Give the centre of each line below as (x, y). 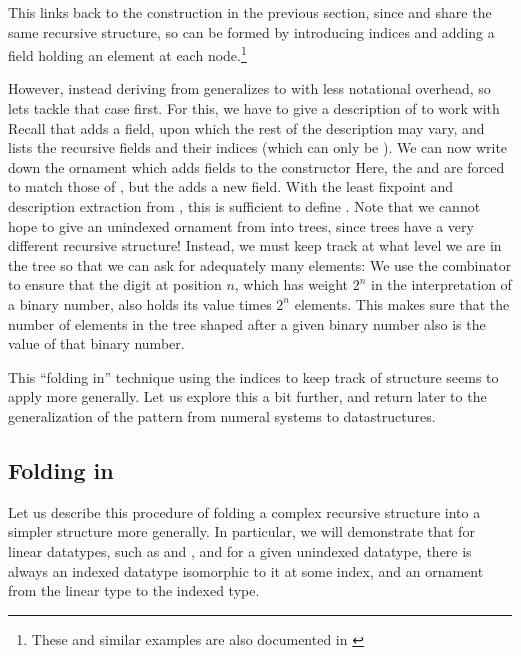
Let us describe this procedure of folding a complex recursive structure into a (244, 511)
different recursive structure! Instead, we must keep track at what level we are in (255, 245)
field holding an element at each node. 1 (127, 53)
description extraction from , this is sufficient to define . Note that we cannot (244, 206)
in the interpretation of (441, 284)
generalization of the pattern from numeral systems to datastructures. (222, 415)
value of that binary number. (96, 343)
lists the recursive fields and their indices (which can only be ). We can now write (258, 147)
